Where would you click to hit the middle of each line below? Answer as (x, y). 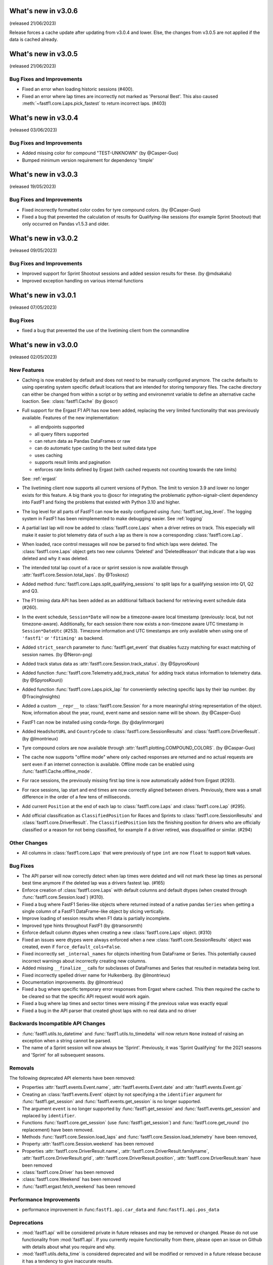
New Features (27, 370)
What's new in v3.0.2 (44, 239)
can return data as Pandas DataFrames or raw (83, 441)
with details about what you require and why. (69, 1247)
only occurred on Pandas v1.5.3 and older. (66, 224)
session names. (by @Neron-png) (57, 654)
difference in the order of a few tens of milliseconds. (77, 797)
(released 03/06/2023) (33, 130)
